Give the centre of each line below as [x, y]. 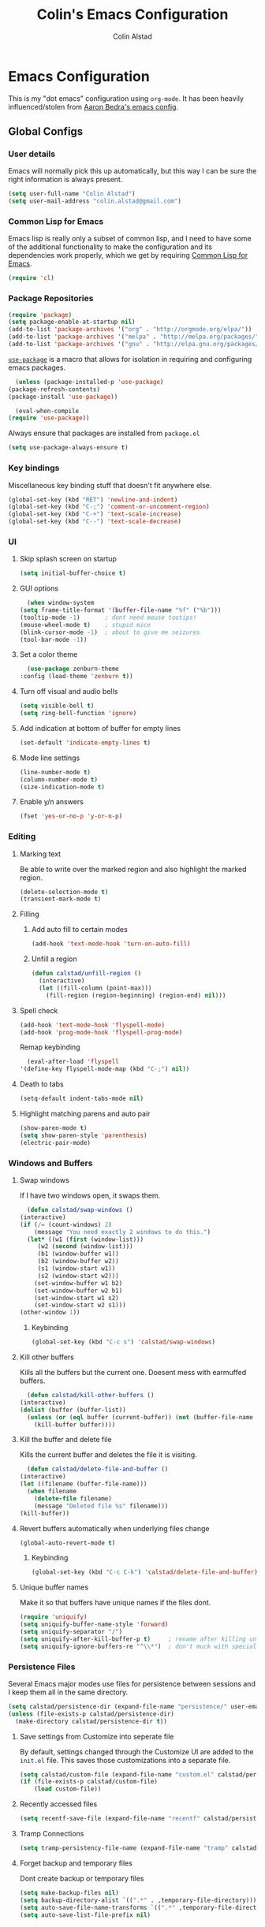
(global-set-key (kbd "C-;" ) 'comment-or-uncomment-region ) [109, 507]
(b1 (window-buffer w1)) [78, 1254]
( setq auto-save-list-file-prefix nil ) [85, 1915]
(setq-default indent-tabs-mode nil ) [82, 1099]
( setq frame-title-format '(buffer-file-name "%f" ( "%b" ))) [120, 610]
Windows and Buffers [50, 1163]
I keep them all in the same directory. [68, 1692]
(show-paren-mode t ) [53, 1128]
